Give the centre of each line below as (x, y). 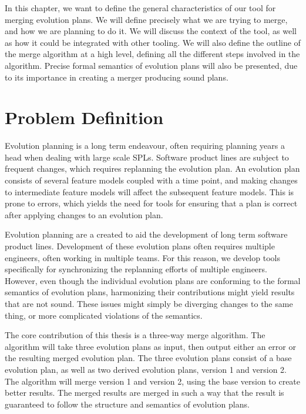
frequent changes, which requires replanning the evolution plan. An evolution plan (152, 168)
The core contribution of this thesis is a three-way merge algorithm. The (135, 335)
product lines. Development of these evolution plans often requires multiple (140, 246)
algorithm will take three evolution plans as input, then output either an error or (150, 346)
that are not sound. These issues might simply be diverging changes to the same (149, 303)
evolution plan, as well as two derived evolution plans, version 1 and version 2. (146, 369)
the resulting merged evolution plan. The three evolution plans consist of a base (148, 358)
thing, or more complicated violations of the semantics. (104, 315)
